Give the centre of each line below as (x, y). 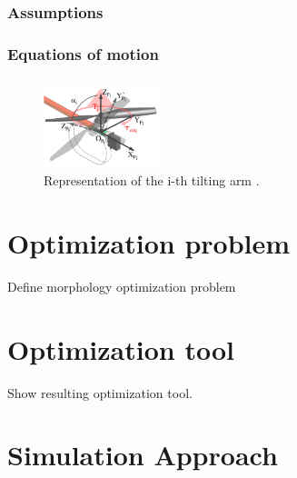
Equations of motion (83, 53)
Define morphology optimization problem (122, 286)
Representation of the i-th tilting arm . (152, 180)
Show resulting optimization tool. (100, 392)
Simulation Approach (143, 455)
